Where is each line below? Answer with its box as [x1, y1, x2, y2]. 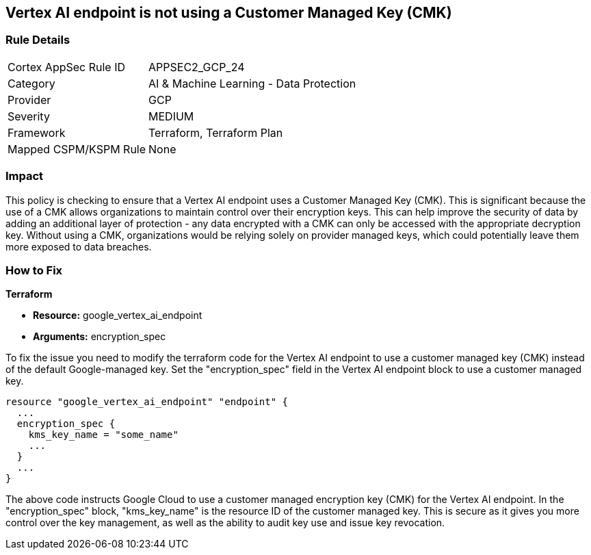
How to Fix [5, 263, 63, 277]
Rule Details [5, 33, 70, 47]
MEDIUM [148, 109, 194, 123]
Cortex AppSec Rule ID [8, 60, 126, 74]
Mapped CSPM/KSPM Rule [8, 142, 146, 156]
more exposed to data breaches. [5, 240, 152, 253]
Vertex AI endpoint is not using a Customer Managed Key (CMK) [5, 4, 452, 21]
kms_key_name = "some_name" [28, 429, 179, 441]
